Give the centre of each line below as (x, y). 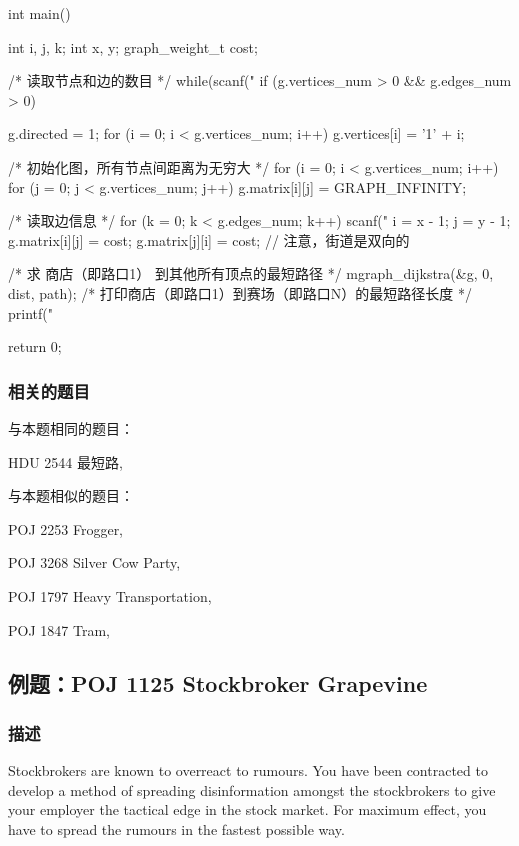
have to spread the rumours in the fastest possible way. (176, 828)
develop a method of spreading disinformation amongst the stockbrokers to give (252, 789)
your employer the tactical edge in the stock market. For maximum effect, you (247, 809)
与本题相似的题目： (71, 495)
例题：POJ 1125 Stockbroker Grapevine (218, 683)
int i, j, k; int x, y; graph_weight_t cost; (133, 46)
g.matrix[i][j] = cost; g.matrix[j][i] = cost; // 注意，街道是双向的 (209, 239)
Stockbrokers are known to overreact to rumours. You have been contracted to (248, 770)
